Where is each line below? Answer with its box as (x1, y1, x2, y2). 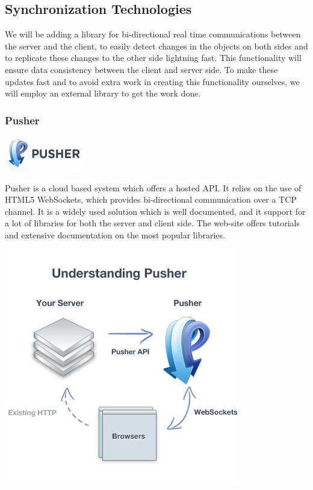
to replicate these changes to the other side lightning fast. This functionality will (5, 51, 302, 64)
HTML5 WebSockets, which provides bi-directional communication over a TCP (5, 193, 297, 206)
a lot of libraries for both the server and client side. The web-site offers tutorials (5, 217, 300, 229)
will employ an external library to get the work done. (5, 87, 201, 100)
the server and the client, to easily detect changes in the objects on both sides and (5, 39, 308, 52)
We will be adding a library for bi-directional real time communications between (5, 28, 301, 40)
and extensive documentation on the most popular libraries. (5, 228, 225, 241)
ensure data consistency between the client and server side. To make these (5, 63, 278, 75)
